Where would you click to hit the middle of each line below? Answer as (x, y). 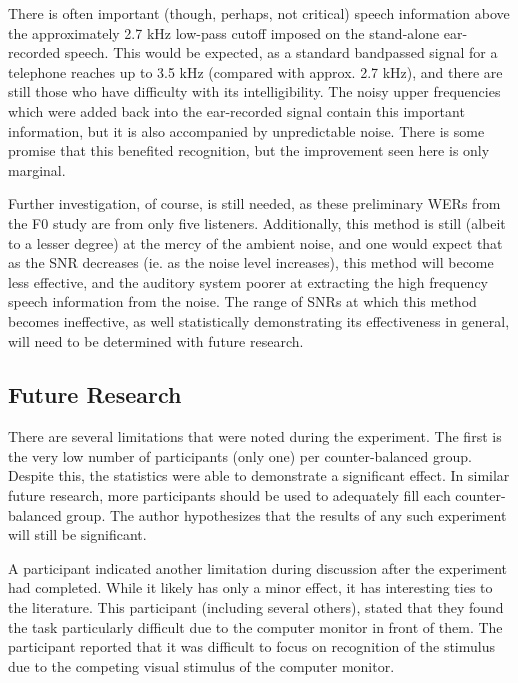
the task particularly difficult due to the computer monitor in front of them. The (255, 626)
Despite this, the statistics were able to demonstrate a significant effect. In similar (259, 475)
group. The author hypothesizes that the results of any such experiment (286, 514)
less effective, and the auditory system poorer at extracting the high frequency (248, 281)
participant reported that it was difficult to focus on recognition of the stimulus (251, 646)
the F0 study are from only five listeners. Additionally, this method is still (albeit (257, 222)
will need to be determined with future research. (156, 340)
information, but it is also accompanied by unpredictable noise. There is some (246, 130)
